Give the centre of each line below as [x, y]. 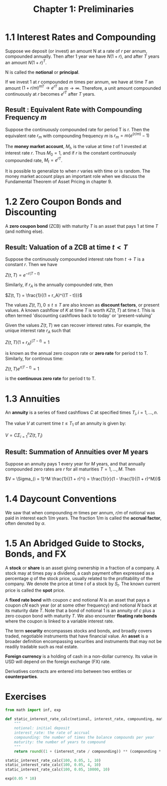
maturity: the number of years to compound [60, 742]
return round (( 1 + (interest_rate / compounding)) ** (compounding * [88, 751]
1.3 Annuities [33, 398]
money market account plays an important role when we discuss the [75, 176]
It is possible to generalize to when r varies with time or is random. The [78, 171]
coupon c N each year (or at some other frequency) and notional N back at [81, 605]
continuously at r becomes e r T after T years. [50, 93]
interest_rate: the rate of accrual [52, 733]
